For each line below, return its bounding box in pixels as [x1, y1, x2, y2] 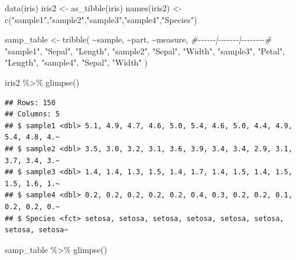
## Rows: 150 [5, 98, 56, 107]
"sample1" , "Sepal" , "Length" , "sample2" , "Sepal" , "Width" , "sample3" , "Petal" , [5, 44, 285, 57]
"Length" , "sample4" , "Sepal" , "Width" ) [5, 56, 148, 69]
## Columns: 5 [5, 110, 60, 119]
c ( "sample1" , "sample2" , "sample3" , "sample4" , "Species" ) [5, 13, 197, 25]
